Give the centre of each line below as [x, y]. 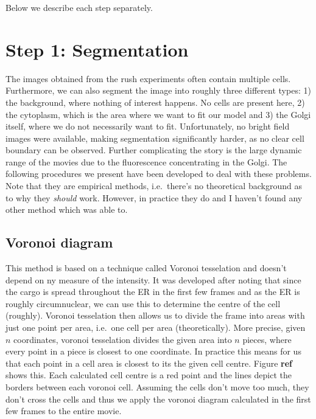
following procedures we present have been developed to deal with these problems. [159, 174]
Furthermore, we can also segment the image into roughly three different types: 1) [158, 90]
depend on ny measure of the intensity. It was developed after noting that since [153, 279]
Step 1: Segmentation [97, 49]
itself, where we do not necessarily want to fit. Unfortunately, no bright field [148, 126]
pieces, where [267, 339]
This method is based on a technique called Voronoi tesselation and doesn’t [146, 268]
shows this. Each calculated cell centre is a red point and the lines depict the [149, 375]
